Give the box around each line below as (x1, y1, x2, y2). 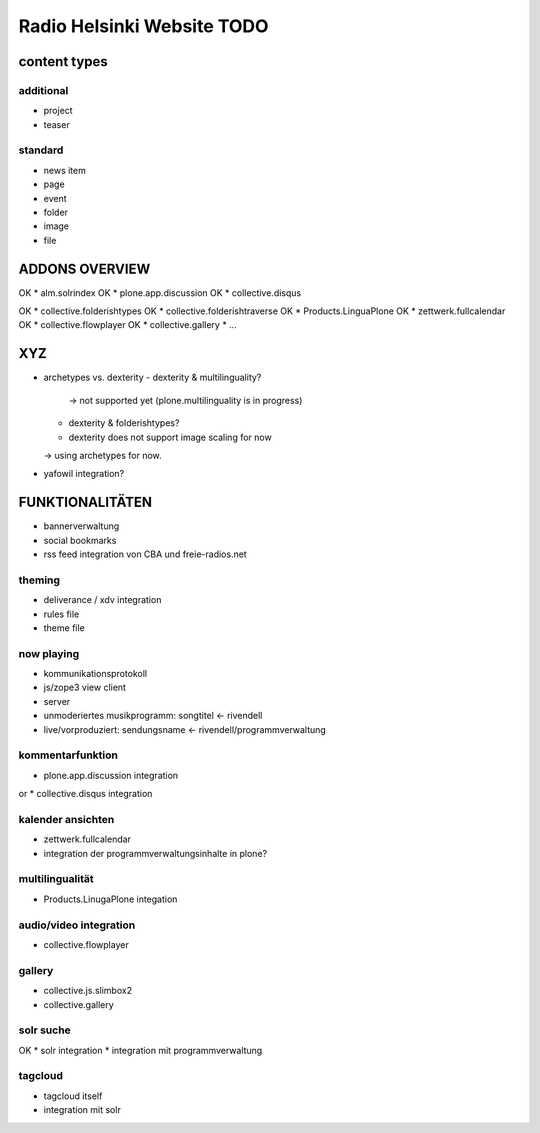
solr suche (18, 1023, 72, 1037)
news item (43, 164, 87, 176)
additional (18, 83, 69, 97)
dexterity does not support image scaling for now (68, 431, 272, 443)
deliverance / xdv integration (43, 594, 162, 606)
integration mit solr (43, 1104, 122, 1116)
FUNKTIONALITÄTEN (18, 494, 153, 511)
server (43, 695, 71, 707)
